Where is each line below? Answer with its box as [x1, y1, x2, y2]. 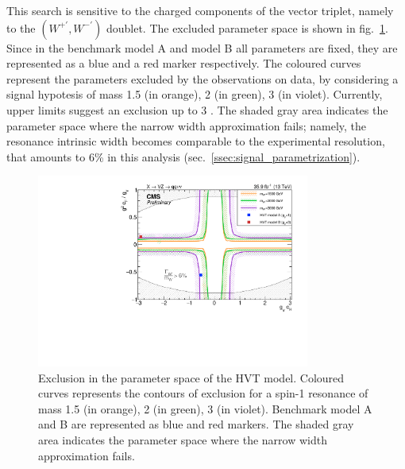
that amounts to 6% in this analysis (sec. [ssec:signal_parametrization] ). [6, 148, 361, 165]
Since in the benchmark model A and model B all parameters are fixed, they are [6, 39, 398, 56]
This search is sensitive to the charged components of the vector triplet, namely [6, 2, 394, 18]
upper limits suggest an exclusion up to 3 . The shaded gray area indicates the [6, 101, 388, 118]
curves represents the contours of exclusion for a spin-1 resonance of [38, 385, 368, 401]
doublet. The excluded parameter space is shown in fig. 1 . [106, 19, 388, 36]
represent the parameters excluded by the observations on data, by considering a [6, 70, 399, 87]
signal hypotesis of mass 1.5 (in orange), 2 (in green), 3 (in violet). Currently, [6, 86, 383, 103]
